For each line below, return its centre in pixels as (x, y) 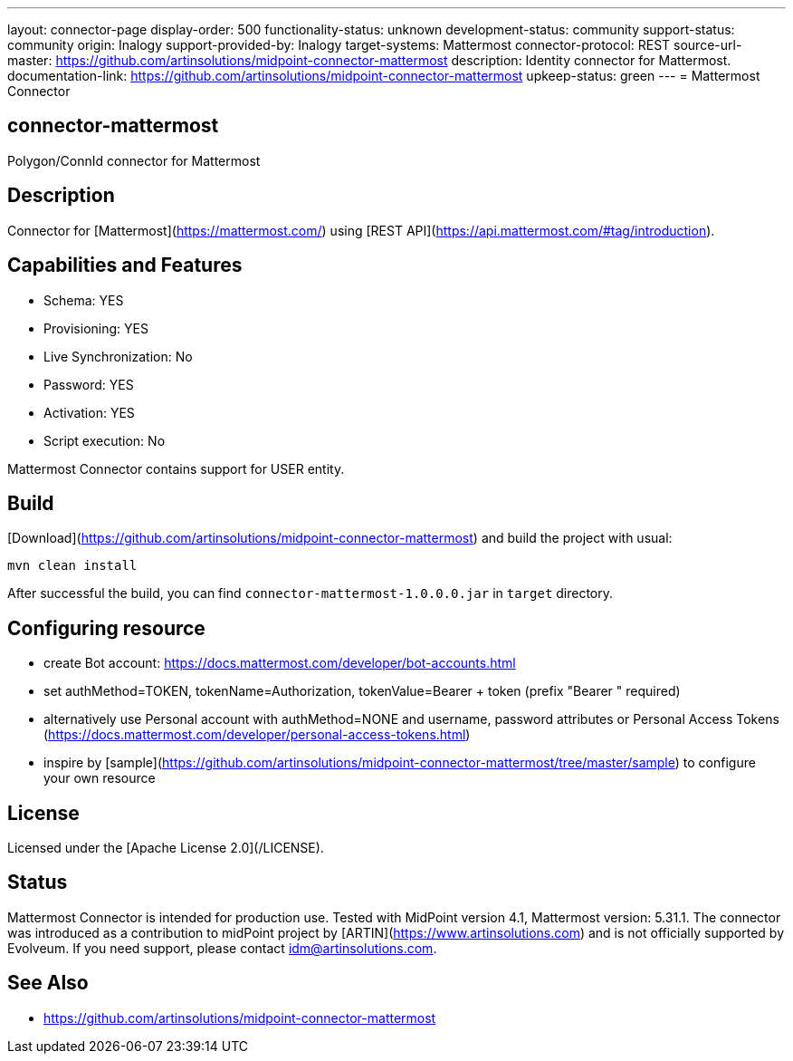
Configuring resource (106, 628)
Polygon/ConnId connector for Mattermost (134, 160)
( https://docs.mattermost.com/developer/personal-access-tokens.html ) (257, 735)
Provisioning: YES (96, 328)
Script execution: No (105, 440)
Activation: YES (89, 412)
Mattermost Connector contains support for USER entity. (176, 468)
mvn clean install (72, 566)
